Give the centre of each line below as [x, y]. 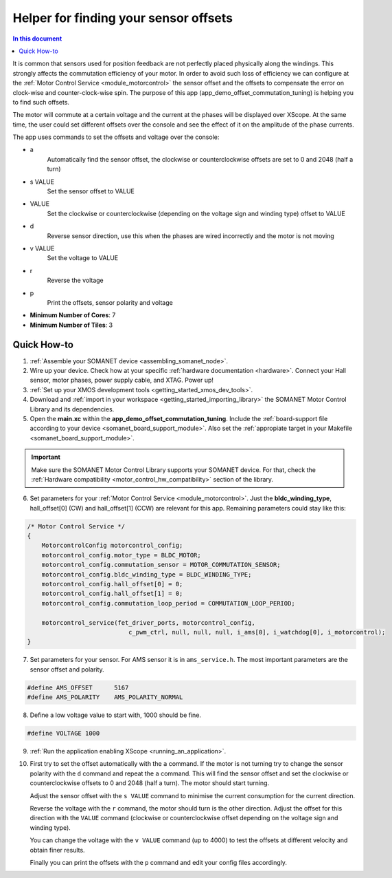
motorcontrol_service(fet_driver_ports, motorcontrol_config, [148, 622]
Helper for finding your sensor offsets [123, 18]
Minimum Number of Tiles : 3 [71, 325]
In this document [37, 39]
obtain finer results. [57, 850]
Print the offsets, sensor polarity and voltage [110, 302]
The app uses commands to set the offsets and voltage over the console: [116, 137]
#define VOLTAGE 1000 [64, 734]
